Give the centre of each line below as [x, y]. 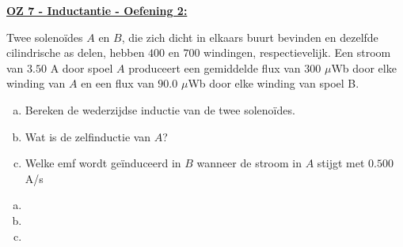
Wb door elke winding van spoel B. [274, 83]
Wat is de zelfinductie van [88, 136]
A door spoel [82, 67]
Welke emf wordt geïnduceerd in [103, 163]
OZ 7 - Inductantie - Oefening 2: [97, 10]
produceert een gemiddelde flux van [215, 67]
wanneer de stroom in [249, 163]
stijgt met [341, 163]
